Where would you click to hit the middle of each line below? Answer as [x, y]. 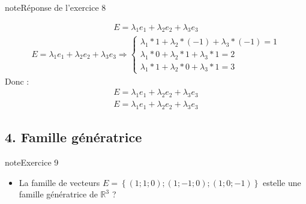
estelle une [282, 182]
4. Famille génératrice [73, 137]
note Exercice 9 [32, 162]
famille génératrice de [58, 194]
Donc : [17, 81]
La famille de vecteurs [59, 182]
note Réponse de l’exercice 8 [55, 7]
